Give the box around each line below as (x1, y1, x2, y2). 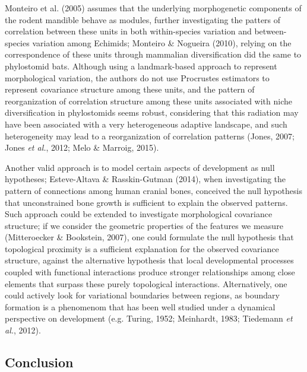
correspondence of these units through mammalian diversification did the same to (5, 48, 302, 61)
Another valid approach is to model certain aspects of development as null (5, 161, 275, 173)
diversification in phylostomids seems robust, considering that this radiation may (5, 106, 299, 119)
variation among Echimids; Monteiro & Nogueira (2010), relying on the (32, 36, 292, 49)
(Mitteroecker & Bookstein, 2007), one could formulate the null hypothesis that (5, 231, 294, 243)
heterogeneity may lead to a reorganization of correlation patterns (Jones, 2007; (5, 129, 295, 142)
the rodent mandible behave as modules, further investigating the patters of (5, 13, 281, 26)
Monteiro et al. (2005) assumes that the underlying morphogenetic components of (5, 2, 302, 14)
